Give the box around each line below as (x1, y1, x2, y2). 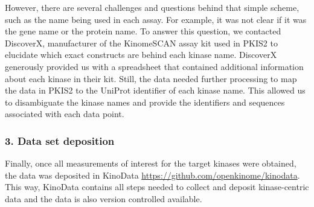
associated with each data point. (5, 107, 124, 120)
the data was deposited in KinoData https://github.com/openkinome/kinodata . (5, 168, 300, 181)
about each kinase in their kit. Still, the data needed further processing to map (5, 72, 297, 84)
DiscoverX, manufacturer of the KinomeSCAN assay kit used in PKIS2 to (5, 36, 278, 49)
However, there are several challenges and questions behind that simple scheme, (5, 1, 300, 13)
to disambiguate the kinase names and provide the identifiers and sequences (5, 95, 285, 108)
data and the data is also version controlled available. (5, 192, 202, 205)
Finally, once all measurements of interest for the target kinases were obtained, (5, 157, 296, 170)
